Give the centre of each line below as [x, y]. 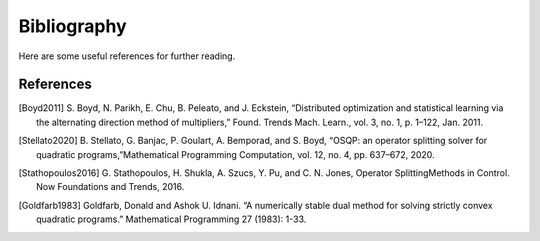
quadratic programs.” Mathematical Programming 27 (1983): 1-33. [171, 219]
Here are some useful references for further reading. [127, 56]
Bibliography [72, 26]
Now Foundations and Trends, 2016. [110, 187]
